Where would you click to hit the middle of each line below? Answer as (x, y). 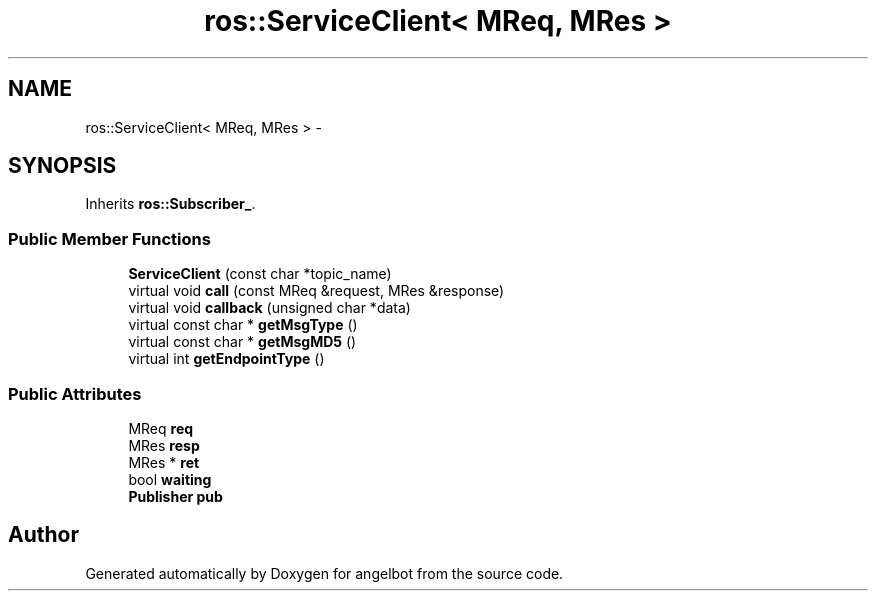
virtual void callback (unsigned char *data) (269, 308)
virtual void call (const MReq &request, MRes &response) (316, 291)
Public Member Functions (109, 238)
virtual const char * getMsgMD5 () (242, 342)
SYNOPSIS (62, 166)
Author (43, 535)
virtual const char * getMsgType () (243, 325)
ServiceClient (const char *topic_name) (260, 274)
